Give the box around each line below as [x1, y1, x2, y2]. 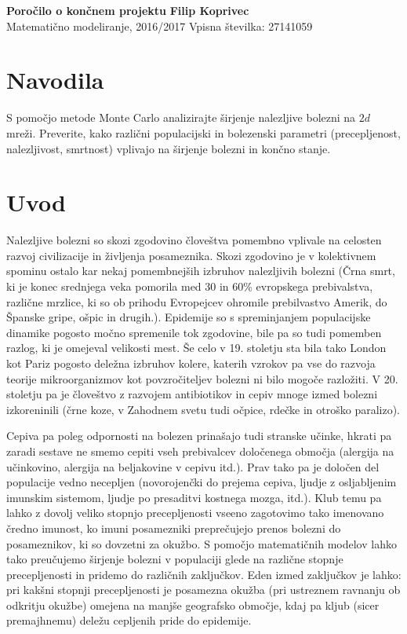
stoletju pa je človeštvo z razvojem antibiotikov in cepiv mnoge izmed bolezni [6, 386, 378, 402]
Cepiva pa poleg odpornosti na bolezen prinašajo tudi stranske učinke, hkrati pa [6, 427, 392, 444]
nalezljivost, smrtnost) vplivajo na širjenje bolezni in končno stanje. [6, 140, 331, 156]
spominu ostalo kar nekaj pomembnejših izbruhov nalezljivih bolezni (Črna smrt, [6, 262, 395, 279]
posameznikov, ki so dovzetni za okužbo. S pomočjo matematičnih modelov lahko [6, 535, 397, 552]
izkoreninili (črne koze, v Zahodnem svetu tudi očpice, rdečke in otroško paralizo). [6, 401, 401, 417]
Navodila [6, 64, 104, 96]
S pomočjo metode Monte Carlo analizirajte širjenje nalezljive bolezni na [6, 109, 356, 126]
